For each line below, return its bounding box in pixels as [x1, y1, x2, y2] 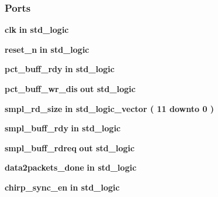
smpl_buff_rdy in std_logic [5, 122, 121, 134]
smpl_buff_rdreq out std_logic [5, 141, 135, 154]
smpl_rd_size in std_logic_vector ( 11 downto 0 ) [5, 102, 214, 114]
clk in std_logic [5, 23, 69, 36]
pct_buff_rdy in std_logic [5, 63, 115, 75]
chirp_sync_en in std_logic [5, 181, 120, 193]
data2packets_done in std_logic [5, 161, 137, 174]
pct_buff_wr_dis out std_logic [5, 83, 136, 94]
